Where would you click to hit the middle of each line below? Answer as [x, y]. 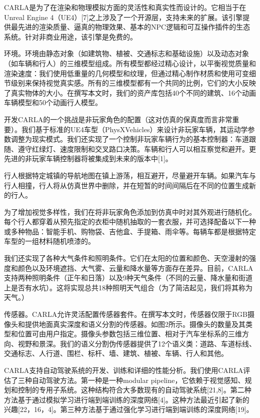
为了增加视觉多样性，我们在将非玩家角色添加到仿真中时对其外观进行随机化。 [130, 212]
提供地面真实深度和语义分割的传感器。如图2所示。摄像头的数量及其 [135, 324]
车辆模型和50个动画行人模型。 [53, 102]
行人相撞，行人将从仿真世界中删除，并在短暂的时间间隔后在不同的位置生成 [126, 185]
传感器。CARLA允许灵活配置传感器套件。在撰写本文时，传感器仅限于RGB [126, 314]
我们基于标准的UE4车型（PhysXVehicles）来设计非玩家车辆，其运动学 [134, 129]
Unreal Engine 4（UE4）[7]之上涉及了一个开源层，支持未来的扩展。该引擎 [123, 17]
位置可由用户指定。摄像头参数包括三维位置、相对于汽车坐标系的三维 [130, 334]
